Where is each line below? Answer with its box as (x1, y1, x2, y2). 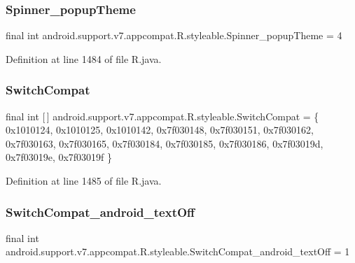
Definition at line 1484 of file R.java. (6, 51, 162, 66)
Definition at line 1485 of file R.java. (6, 173, 162, 187)
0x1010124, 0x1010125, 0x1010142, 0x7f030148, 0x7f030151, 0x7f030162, (6, 122, 314, 137)
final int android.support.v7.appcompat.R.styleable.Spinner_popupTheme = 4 (6, 28, 342, 43)
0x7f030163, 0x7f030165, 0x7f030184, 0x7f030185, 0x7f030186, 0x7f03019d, (6, 136, 323, 150)
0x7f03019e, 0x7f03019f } (6, 150, 113, 164)
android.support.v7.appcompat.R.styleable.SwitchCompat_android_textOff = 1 (6, 244, 350, 259)
